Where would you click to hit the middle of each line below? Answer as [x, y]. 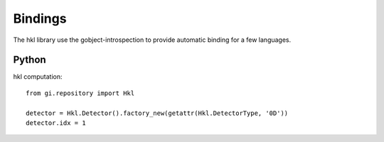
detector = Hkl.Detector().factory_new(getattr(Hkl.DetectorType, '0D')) [157, 113]
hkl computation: [38, 77]
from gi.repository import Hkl [80, 93]
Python [30, 60]
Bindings [40, 18]
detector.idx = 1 [56, 123]
